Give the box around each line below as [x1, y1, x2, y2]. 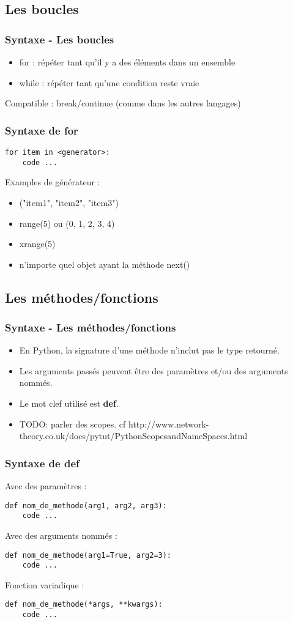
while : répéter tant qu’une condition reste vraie [19, 76, 199, 89]
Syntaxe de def [5, 455, 80, 470]
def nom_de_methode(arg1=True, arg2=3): [5, 550, 172, 560]
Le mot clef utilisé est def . [19, 397, 119, 410]
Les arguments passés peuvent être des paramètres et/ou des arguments [19, 364, 288, 377]
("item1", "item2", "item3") [19, 196, 119, 209]
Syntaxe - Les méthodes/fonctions [5, 319, 176, 335]
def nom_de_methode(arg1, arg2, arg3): [5, 501, 167, 510]
